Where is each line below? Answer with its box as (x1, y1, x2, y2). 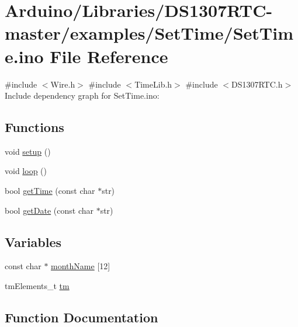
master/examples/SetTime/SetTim (5, 21, 293, 45)
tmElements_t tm (5, 280, 70, 292)
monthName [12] (51, 260, 110, 272)
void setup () (5, 145, 51, 157)
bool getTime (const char (5, 185, 95, 197)
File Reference (50, 44, 168, 68)
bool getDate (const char (5, 204, 93, 216)
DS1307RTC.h (231, 78, 283, 90)
